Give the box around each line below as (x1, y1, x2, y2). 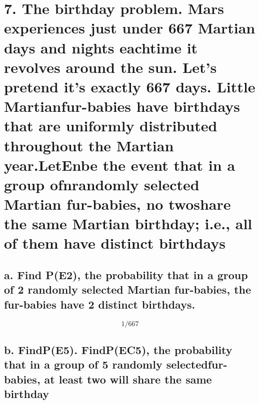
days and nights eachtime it (4, 37, 198, 57)
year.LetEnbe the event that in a (4, 154, 235, 175)
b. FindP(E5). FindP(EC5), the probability (4, 342, 232, 357)
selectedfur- (166, 357, 227, 372)
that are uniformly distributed (4, 115, 217, 136)
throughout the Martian (4, 135, 174, 155)
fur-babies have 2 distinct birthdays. (4, 296, 195, 312)
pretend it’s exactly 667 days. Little (4, 76, 255, 96)
